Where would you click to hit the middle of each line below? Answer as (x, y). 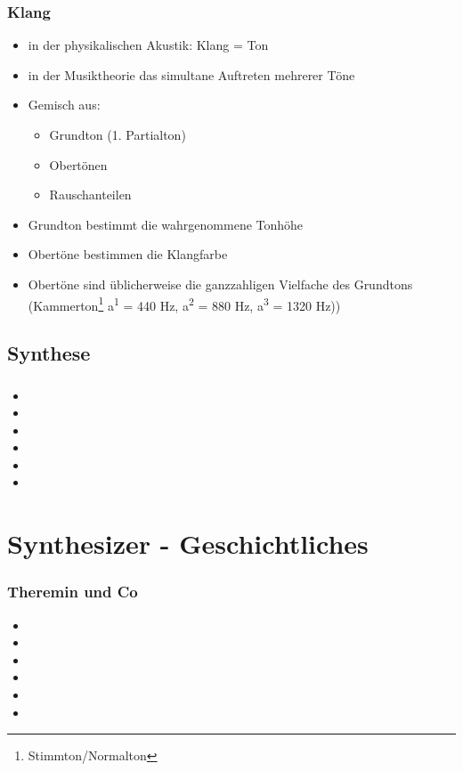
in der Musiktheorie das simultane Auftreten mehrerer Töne (191, 74)
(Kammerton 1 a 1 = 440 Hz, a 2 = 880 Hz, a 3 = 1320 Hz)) (184, 304)
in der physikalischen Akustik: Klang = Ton (148, 45)
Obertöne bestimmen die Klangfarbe (128, 254)
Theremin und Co (73, 592)
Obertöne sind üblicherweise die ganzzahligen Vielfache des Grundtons (220, 284)
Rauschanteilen (90, 195)
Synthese (49, 353)
